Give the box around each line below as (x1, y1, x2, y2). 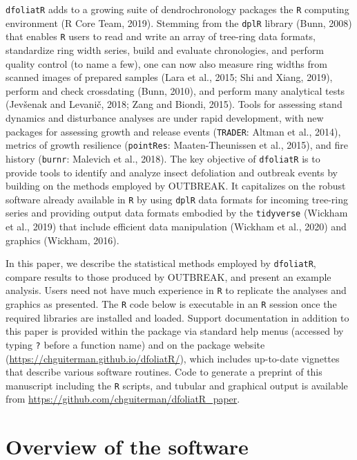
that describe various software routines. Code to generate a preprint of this (6, 365, 322, 379)
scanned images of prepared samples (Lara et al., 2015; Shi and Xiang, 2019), (6, 70, 333, 84)
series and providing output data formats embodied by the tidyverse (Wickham (6, 205, 348, 220)
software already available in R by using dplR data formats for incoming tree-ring (6, 192, 348, 206)
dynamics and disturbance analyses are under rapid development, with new (6, 110, 324, 125)
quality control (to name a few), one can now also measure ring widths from (6, 56, 327, 71)
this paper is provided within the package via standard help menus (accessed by (6, 324, 344, 338)
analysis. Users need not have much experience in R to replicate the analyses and (6, 283, 347, 297)
